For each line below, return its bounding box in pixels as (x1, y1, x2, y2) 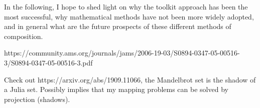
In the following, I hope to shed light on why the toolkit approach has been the (4, 1, 248, 11)
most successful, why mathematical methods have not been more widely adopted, (4, 11, 254, 21)
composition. (4, 30, 43, 41)
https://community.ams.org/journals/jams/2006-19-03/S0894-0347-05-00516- (4, 47, 240, 58)
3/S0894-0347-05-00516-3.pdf (4, 57, 93, 67)
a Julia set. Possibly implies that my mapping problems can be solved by (4, 84, 228, 94)
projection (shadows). (4, 93, 70, 104)
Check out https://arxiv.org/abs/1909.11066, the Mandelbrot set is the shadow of (4, 74, 256, 84)
